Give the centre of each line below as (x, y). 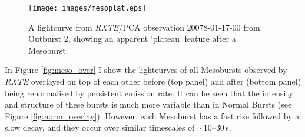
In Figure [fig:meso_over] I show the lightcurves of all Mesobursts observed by (146, 70)
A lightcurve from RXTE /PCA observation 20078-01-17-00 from (144, 27)
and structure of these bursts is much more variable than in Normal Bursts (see (148, 104)
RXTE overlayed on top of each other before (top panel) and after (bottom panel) (153, 81)
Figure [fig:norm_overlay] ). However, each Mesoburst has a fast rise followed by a (152, 116)
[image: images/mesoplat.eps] (87, 8)
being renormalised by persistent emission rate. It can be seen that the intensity (149, 93)
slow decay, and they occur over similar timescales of (100, 127)
